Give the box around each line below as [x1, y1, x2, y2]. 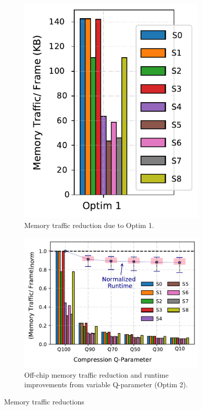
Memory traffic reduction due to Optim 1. [24, 220, 154, 231]
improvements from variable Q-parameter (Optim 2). [24, 379, 188, 390]
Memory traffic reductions [4, 396, 84, 406]
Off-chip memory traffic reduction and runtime [24, 369, 169, 380]
